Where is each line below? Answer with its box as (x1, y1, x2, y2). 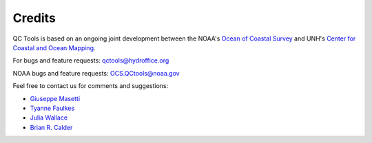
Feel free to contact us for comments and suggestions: (12, 82, 169, 90)
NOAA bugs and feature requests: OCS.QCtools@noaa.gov (12, 69, 180, 77)
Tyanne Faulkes (30, 104, 75, 112)
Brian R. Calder (30, 123, 73, 131)
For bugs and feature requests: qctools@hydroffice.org (12, 56, 169, 65)
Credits (12, 10, 56, 25)
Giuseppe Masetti (30, 94, 81, 102)
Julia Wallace (30, 113, 68, 122)
